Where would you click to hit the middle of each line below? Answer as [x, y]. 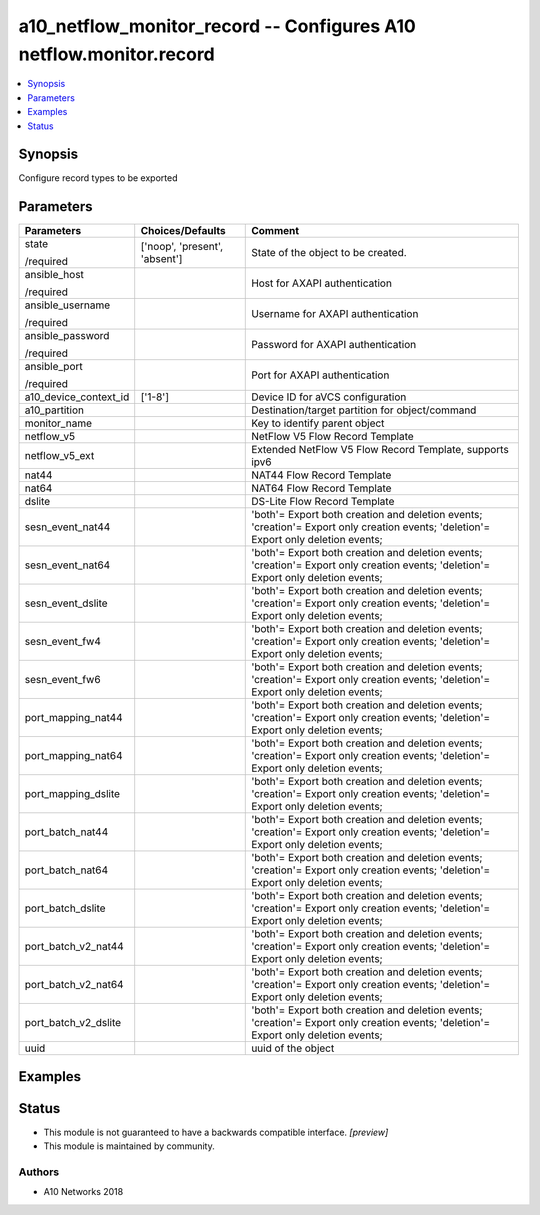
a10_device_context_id [77, 397]
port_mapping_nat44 [74, 718]
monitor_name [58, 423]
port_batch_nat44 [66, 832]
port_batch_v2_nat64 [74, 985]
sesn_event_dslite [66, 603]
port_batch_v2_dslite [73, 1023]
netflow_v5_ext [59, 456]
